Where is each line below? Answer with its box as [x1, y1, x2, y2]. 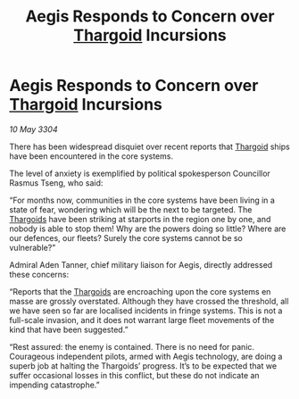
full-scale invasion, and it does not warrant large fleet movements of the [9, 314, 275, 325]
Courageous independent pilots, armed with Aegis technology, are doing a [9, 351, 283, 362]
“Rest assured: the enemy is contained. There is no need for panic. [9, 341, 255, 352]
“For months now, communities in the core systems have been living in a [9, 195, 275, 205]
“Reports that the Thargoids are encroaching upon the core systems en [9, 286, 271, 296]
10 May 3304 [9, 123, 58, 135]
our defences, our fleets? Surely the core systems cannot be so [9, 232, 244, 243]
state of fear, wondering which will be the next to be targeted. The [9, 204, 253, 215]
